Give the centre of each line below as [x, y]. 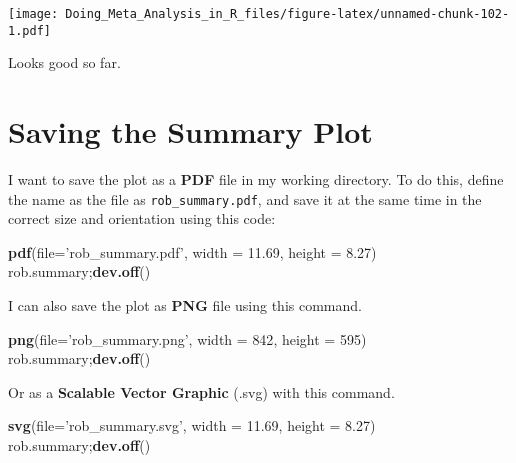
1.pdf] [29, 30]
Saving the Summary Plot [190, 131]
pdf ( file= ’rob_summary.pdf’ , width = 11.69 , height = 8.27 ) [192, 251]
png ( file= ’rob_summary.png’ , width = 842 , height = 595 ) [187, 338]
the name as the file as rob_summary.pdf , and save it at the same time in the [245, 198]
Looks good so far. [64, 62]
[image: [33, 14]
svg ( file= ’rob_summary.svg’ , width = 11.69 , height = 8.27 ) [192, 425]
